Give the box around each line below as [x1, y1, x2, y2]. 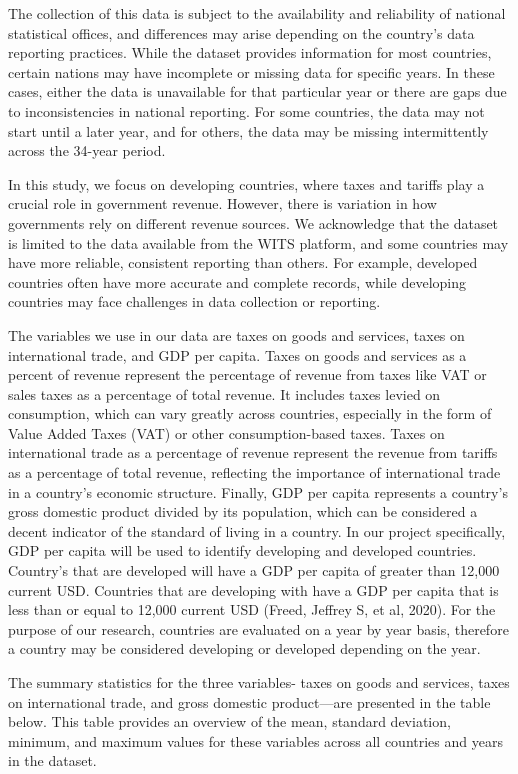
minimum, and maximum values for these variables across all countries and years [8, 730, 503, 751]
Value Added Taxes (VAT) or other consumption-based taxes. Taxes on [8, 422, 445, 443]
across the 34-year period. [8, 140, 166, 161]
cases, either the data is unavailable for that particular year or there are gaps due [8, 81, 507, 102]
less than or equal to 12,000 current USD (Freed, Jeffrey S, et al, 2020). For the [8, 599, 496, 620]
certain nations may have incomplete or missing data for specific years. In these [8, 61, 495, 82]
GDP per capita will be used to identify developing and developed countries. [8, 540, 477, 561]
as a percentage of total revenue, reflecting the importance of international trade [8, 462, 501, 483]
